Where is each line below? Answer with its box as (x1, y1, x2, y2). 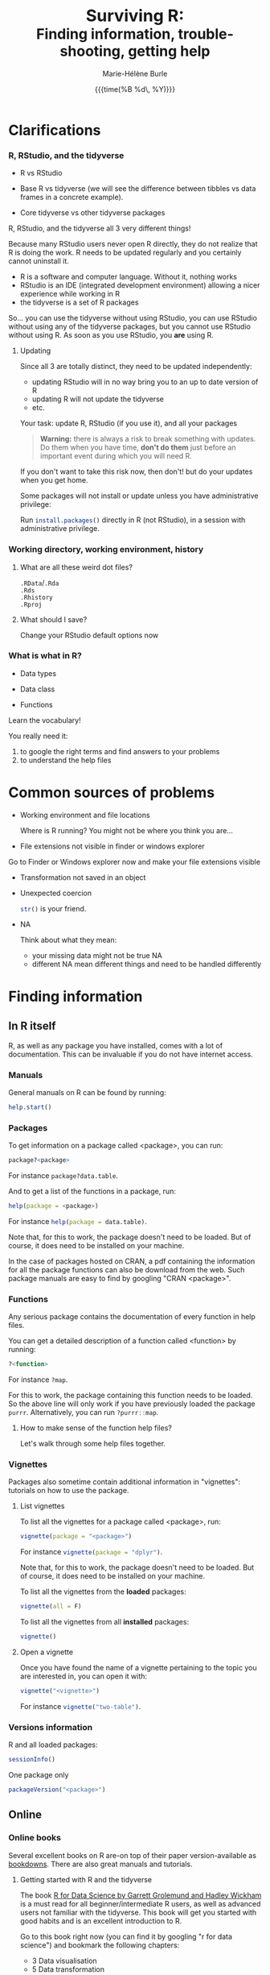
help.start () (8, 1103, 52, 1112)
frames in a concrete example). (19, 193, 124, 202)
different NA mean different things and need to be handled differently (31, 959, 261, 969)
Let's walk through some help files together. (19, 1439, 166, 1449)
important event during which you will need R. (39, 451, 193, 461)
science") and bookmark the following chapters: (19, 1940, 180, 1950)
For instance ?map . (8, 1375, 68, 1384)
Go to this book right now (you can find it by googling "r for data (19, 1931, 233, 1941)
